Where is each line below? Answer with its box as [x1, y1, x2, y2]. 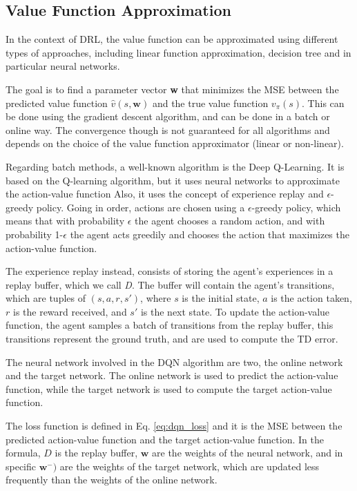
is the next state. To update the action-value [140, 304, 330, 318]
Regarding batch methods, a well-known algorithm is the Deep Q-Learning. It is [6, 159, 345, 173]
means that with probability [6, 213, 125, 228]
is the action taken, [271, 291, 352, 305]
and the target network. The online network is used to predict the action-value [6, 368, 338, 383]
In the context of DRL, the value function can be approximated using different [6, 32, 338, 46]
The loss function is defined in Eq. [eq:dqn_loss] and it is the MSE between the [6, 418, 342, 433]
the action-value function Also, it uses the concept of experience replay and [6, 186, 324, 201]
